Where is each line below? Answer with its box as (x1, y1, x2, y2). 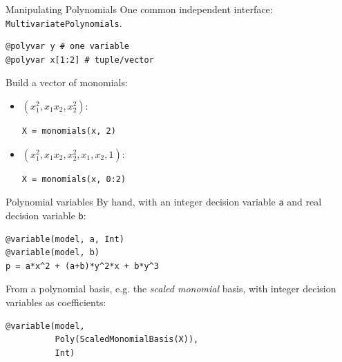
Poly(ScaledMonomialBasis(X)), (55, 334, 199, 345)
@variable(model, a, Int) (6, 234, 124, 244)
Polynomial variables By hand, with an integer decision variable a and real (6, 194, 322, 209)
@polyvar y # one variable (6, 41, 129, 52)
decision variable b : (6, 208, 86, 222)
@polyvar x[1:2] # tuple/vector (6, 54, 154, 65)
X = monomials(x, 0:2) (21, 174, 126, 184)
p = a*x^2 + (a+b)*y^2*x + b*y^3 (6, 261, 159, 271)
